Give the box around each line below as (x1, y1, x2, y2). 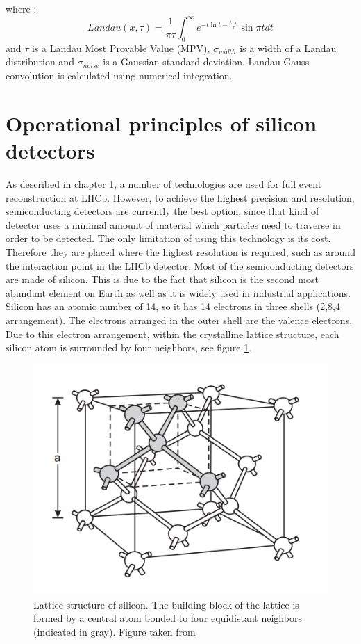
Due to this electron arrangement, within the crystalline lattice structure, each (6, 326, 339, 341)
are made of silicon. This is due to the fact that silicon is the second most (6, 272, 319, 287)
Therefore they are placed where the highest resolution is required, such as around (6, 244, 355, 259)
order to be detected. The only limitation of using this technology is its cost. (6, 231, 331, 245)
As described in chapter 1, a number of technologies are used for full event (6, 176, 322, 191)
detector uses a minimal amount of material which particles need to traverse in (6, 217, 341, 232)
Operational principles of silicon (6, 108, 317, 137)
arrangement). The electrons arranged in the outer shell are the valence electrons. (6, 312, 353, 327)
